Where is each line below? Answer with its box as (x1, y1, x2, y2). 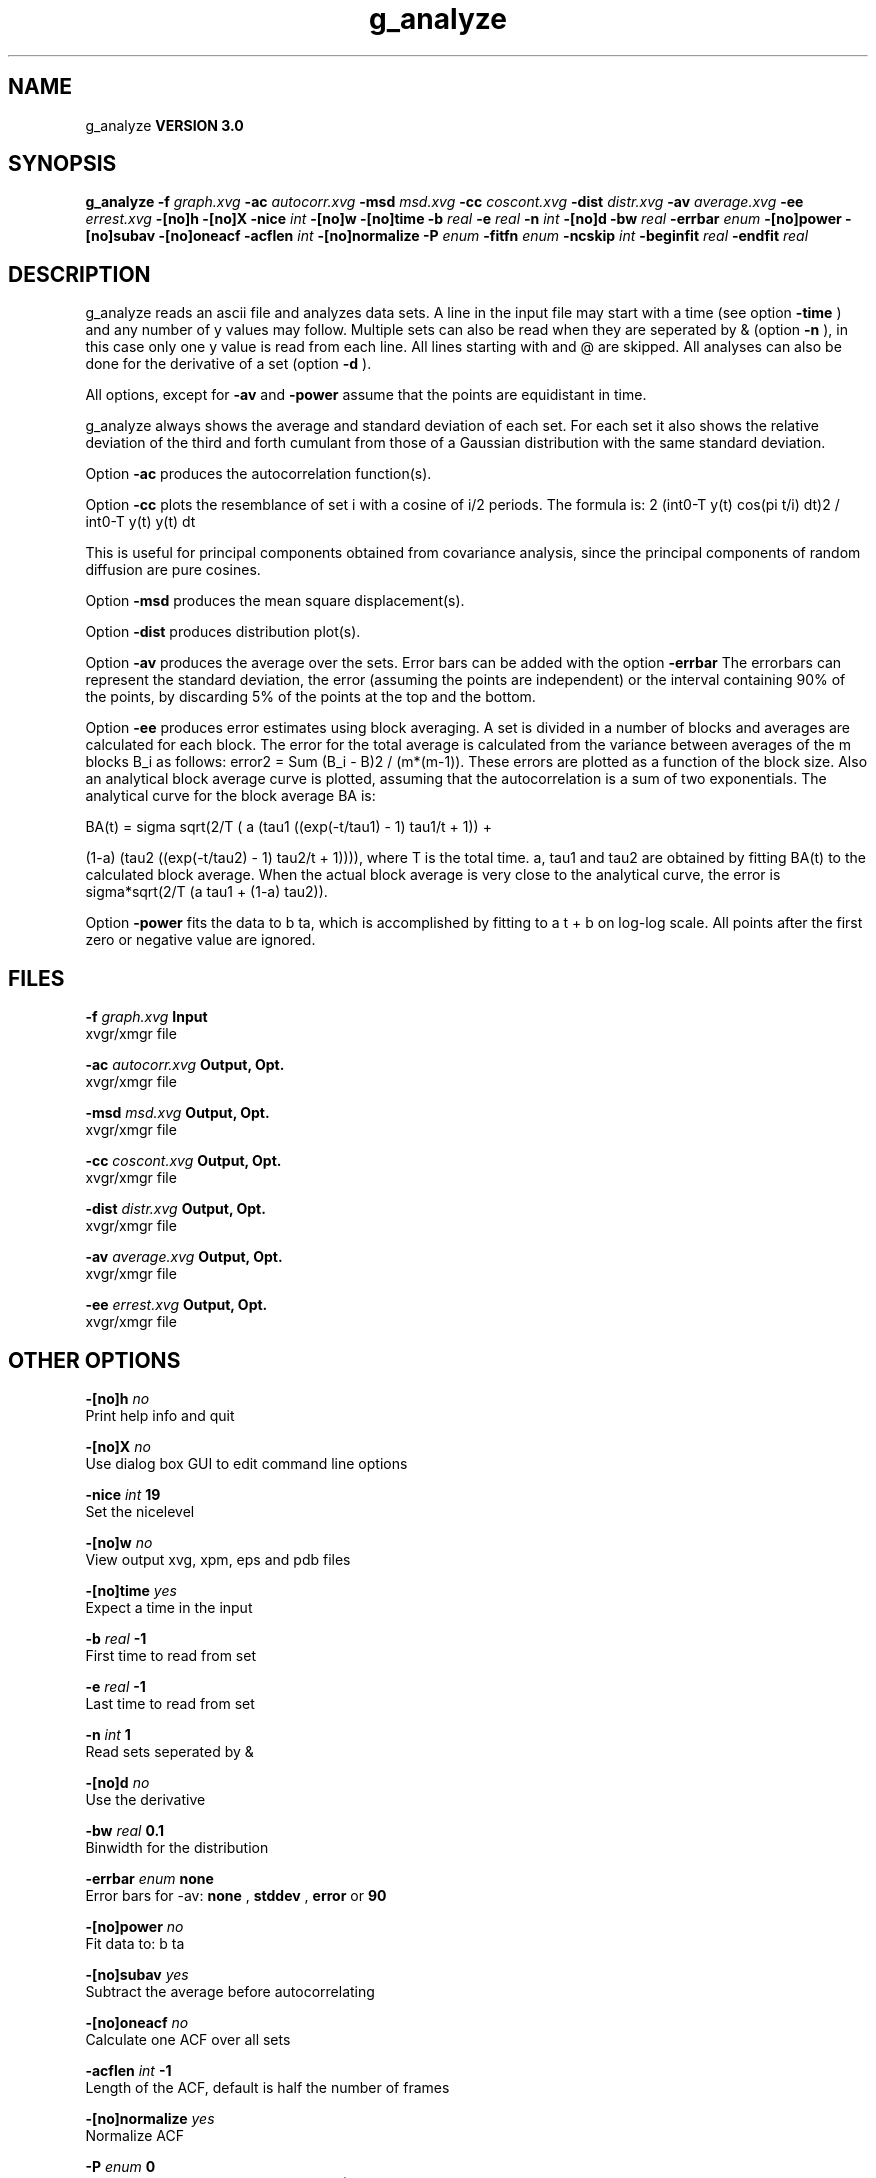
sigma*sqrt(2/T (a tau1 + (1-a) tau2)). (85, 883, 328, 901)
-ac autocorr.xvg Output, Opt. (85, 1056, 285, 1074)
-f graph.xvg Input (85, 1008, 208, 1026)
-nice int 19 (85, 1485, 161, 1503)
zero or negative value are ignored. (85, 931, 316, 949)
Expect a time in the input (85, 1598, 253, 1616)
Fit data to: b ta (85, 1934, 185, 1952)
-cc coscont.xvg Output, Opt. (85, 1152, 282, 1170)
